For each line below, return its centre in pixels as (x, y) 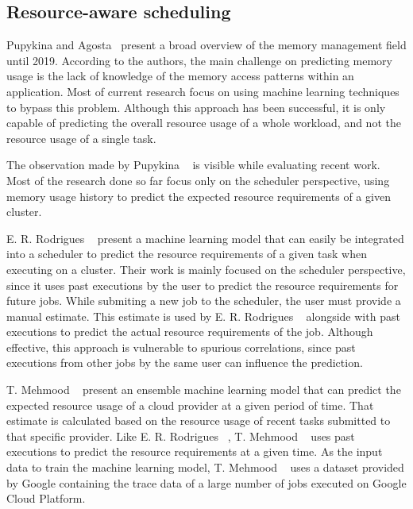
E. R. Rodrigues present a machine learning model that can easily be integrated (205, 238)
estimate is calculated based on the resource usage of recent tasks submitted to (199, 420)
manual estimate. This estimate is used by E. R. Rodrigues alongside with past (203, 316)
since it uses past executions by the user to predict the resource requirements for (203, 285)
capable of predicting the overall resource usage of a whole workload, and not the (204, 123)
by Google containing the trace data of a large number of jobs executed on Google (206, 482)
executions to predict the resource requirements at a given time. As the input (195, 451)
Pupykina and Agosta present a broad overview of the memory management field (206, 45)
